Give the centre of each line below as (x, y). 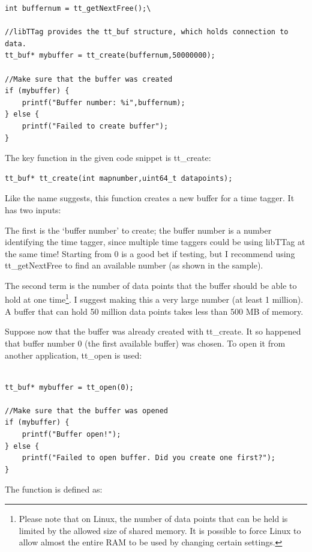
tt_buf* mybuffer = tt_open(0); (69, 387)
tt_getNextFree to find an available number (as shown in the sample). (134, 265)
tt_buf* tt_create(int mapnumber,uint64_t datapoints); (119, 178)
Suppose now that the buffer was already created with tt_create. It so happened (153, 331)
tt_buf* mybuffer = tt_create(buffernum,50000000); (110, 56)
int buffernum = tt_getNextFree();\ (78, 8)
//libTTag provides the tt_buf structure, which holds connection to (147, 32)
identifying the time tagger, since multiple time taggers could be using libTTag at (155, 242)
